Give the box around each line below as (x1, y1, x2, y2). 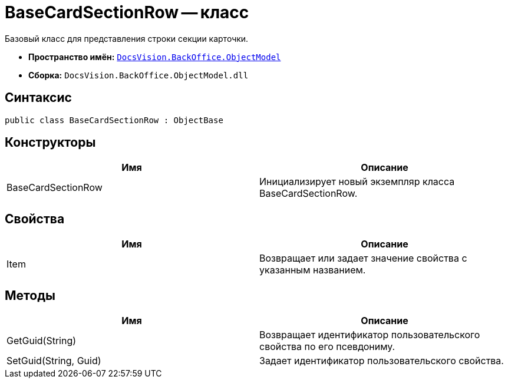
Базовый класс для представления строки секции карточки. (5, 33, 249, 44)
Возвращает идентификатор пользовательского (259, 329, 480, 341)
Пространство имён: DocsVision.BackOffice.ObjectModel (28, 51, 281, 62)
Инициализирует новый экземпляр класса (259, 176, 455, 188)
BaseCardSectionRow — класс (5, 2, 249, 22)
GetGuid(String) (6, 335, 77, 347)
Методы (5, 288, 55, 303)
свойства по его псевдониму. (259, 341, 395, 353)
